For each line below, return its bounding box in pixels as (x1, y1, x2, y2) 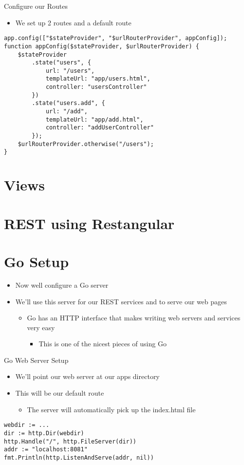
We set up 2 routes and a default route (15, 17, 131, 27)
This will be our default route (15, 388, 104, 398)
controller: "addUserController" (45, 124, 154, 131)
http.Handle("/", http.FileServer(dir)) (4, 438, 137, 445)
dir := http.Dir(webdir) (4, 429, 84, 437)
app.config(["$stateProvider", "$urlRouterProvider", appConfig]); (4, 35, 227, 42)
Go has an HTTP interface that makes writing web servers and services (27, 313, 241, 323)
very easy (27, 322, 55, 332)
